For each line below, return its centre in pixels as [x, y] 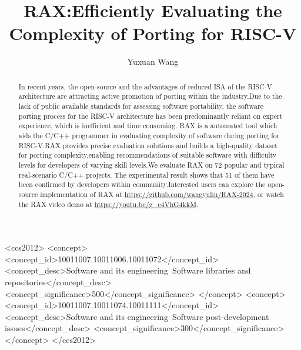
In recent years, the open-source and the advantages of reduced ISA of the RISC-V [145, 86]
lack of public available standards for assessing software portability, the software [141, 106]
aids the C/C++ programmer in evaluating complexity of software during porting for [149, 135]
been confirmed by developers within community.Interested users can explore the [142, 184]
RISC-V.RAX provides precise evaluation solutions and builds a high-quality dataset [148, 145]
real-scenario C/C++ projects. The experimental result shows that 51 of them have [146, 174]
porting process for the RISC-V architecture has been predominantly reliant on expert [150, 116]
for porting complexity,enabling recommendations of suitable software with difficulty [148, 155]
